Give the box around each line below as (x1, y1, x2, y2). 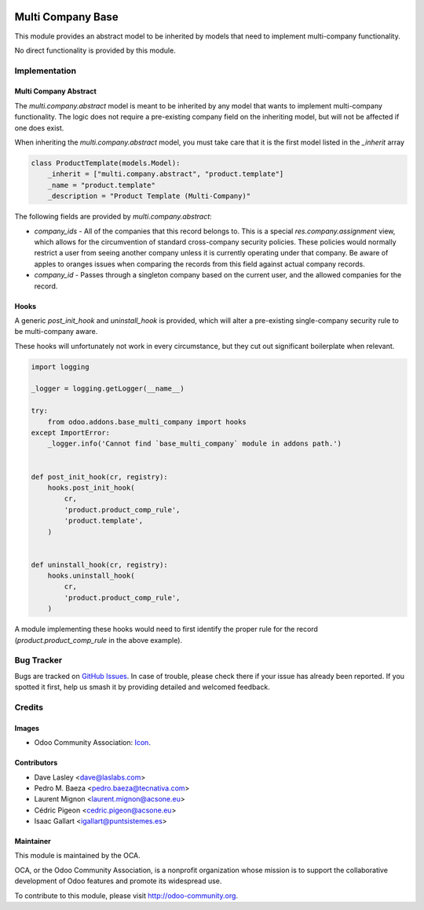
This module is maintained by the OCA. (14, 851, 141, 860)
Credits (14, 702, 43, 713)
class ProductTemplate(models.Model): (31, 159, 181, 168)
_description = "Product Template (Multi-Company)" (47, 192, 251, 200)
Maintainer (14, 837, 51, 846)
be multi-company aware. (14, 327, 98, 336)
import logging (31, 362, 90, 371)
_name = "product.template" (47, 181, 156, 189)
